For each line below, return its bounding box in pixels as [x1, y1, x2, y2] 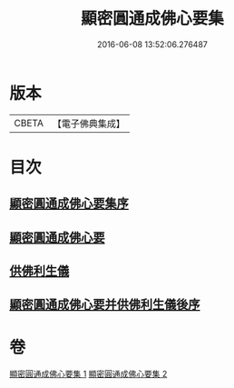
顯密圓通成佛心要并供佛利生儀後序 [9, 297, 200, 313]
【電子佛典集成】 [52, 117, 125, 130]
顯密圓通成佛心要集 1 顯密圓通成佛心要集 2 [9, 369, 168, 380]
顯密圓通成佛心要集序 [9, 196, 129, 212]
